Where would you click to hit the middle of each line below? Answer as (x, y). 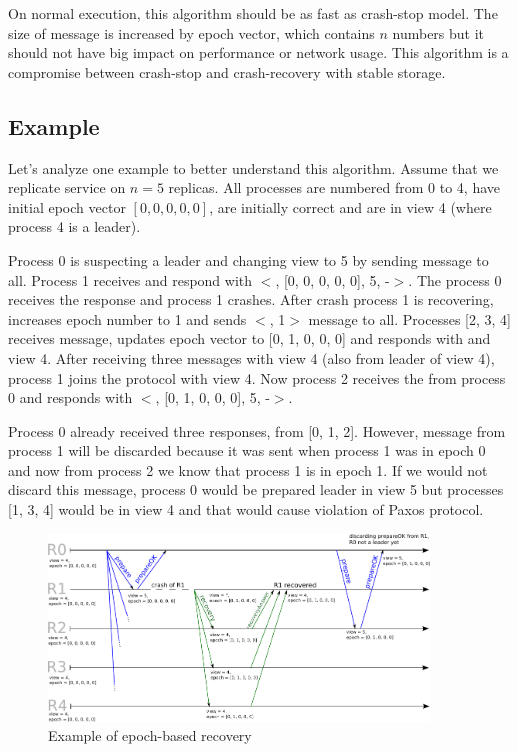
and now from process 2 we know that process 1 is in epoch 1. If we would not (248, 469)
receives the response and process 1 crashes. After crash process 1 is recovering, (251, 299)
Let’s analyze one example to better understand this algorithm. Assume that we (253, 167)
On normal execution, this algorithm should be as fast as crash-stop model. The (253, 13)
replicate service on (67, 187)
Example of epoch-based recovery (150, 735)
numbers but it (438, 32)
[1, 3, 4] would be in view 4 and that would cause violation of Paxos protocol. (246, 509)
